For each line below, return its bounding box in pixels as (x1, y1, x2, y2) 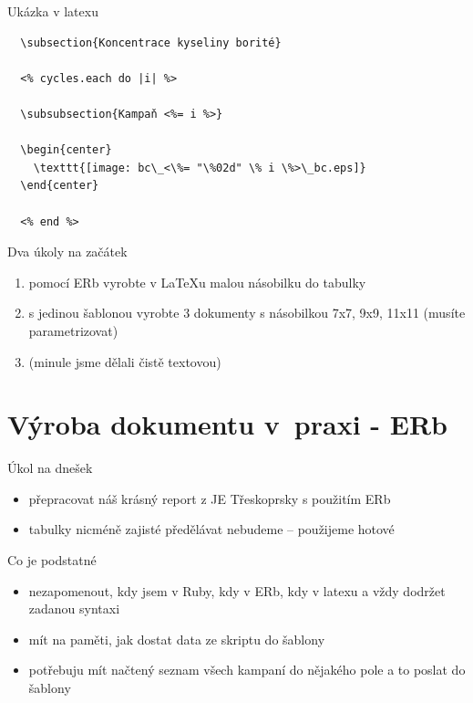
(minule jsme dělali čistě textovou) (28, 351, 221, 371)
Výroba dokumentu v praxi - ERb (7, 405, 448, 443)
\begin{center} (20, 143, 112, 157)
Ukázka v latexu (7, 2, 98, 20)
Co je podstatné (7, 551, 97, 569)
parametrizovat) (28, 320, 118, 340)
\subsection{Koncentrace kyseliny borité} (20, 36, 282, 49)
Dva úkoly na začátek (7, 242, 128, 261)
